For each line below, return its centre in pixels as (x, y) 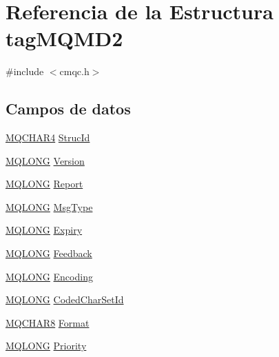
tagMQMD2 (64, 38)
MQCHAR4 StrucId (48, 137)
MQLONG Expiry (44, 230)
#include (25, 71)
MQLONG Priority (46, 346)
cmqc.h (74, 71)
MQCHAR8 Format (48, 322)
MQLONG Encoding (49, 276)
